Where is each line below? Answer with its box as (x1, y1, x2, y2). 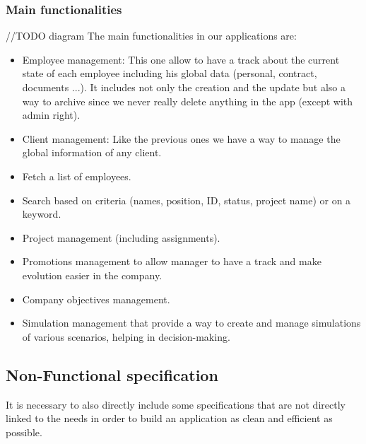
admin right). (22, 107, 81, 122)
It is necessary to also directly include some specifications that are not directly (6, 397, 346, 411)
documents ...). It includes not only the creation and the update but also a (22, 80, 346, 94)
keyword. (22, 206, 61, 221)
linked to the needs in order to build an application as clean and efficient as (6, 411, 333, 426)
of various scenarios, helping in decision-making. (22, 329, 230, 344)
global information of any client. (22, 145, 162, 160)
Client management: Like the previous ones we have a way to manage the (22, 131, 341, 146)
